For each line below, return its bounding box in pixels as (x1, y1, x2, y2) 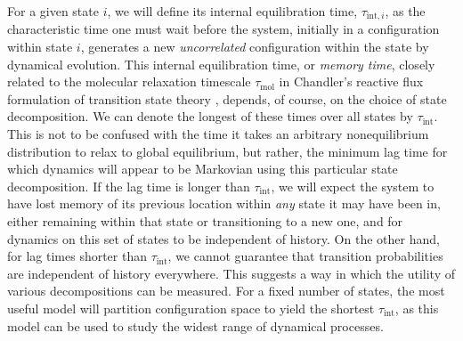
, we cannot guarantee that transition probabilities (167, 247, 443, 265)
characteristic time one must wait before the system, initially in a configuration (7, 20, 440, 38)
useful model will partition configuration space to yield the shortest (7, 298, 375, 317)
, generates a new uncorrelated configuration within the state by (80, 37, 429, 56)
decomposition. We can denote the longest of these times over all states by (7, 107, 413, 126)
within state (7, 37, 73, 56)
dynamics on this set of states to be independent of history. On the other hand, (7, 229, 440, 248)
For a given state (7, 2, 99, 20)
